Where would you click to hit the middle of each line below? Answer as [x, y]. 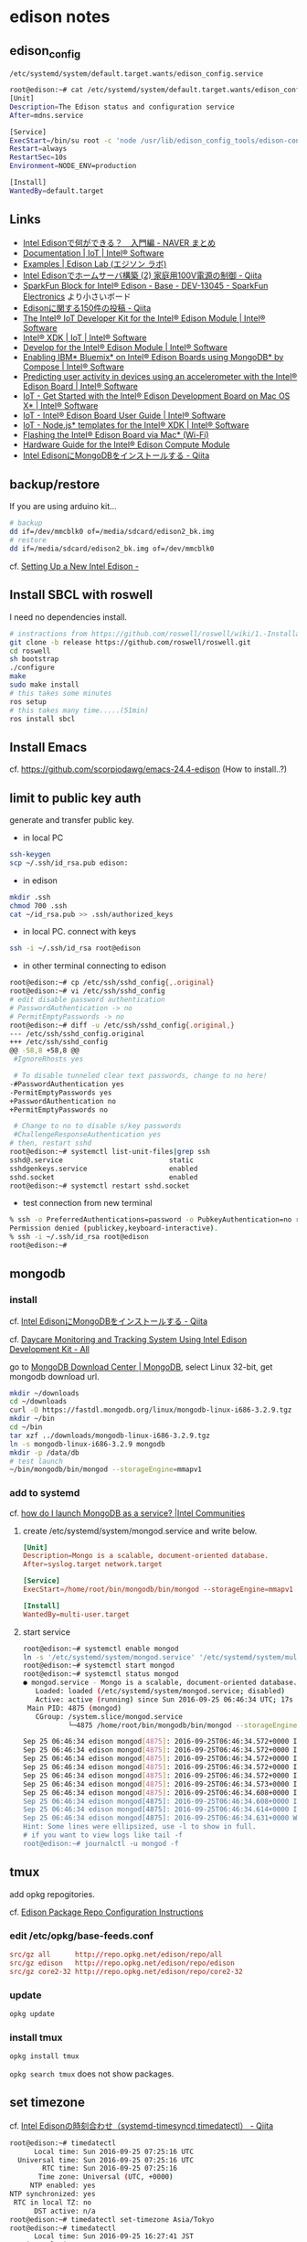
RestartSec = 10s [38, 157]
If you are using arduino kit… [63, 507]
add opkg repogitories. [53, 1894]
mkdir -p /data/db [44, 1452]
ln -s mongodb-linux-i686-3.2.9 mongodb [88, 1444]
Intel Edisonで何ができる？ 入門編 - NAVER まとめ [119, 242]
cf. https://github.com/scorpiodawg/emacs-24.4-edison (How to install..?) [148, 769]
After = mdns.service [47, 115]
